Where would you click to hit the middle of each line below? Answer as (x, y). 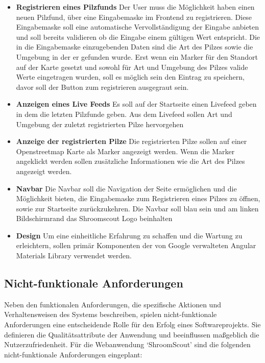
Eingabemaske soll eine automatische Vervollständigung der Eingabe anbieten (138, 27)
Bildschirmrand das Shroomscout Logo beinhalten (94, 218)
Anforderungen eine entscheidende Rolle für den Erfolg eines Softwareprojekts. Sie (132, 324)
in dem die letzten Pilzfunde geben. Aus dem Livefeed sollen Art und (124, 114)
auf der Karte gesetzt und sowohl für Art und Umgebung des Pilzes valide (132, 67)
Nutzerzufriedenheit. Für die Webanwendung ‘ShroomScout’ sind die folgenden (127, 344)
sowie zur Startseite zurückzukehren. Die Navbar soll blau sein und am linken (137, 208)
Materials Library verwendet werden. (74, 256)
